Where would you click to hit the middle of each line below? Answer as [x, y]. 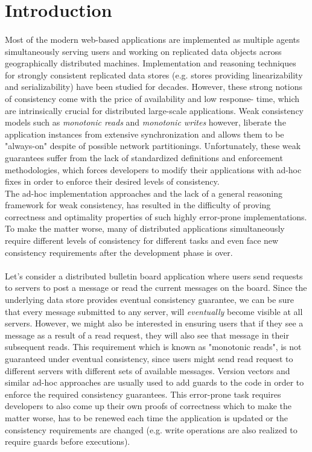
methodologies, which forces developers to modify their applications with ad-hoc [153, 169]
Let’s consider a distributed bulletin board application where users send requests [154, 275]
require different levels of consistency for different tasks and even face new [142, 240]
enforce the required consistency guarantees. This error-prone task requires [143, 394]
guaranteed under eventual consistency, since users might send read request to [149, 358]
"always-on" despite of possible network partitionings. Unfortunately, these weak [153, 146]
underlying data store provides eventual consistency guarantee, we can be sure [149, 300]
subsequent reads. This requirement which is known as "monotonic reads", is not [153, 347]
